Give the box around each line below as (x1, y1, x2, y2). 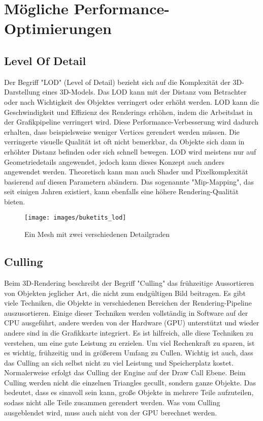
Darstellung (4, 86, 40, 97)
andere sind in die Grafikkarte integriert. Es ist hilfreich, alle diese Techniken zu (4, 327, 253, 338)
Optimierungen (4, 18, 112, 39)
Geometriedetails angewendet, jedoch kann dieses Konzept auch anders (4, 156, 225, 167)
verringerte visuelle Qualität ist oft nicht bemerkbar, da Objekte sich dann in (4, 136, 245, 147)
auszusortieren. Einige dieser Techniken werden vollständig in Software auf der (4, 307, 248, 318)
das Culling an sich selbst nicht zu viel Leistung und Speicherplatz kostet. (4, 357, 234, 368)
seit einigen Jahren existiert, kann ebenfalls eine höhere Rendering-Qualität (4, 186, 239, 197)
